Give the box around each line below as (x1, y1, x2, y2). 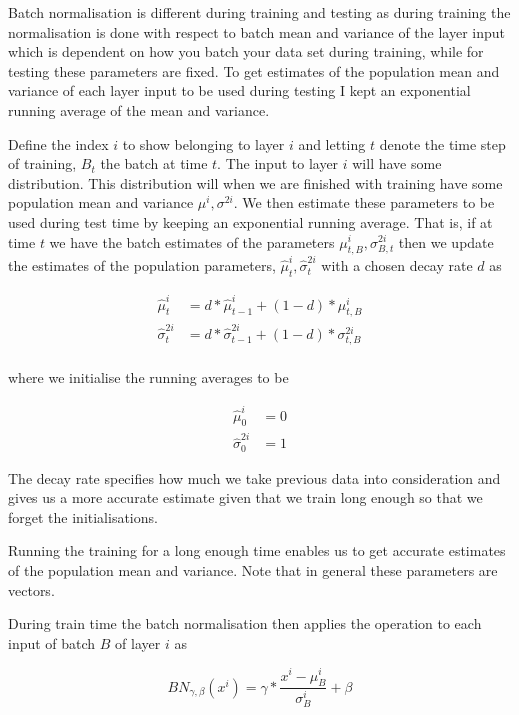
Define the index (8, 133, 109, 154)
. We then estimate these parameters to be (233, 192, 495, 213)
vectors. (8, 579, 55, 600)
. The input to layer (217, 153, 339, 174)
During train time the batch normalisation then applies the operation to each (8, 613, 482, 634)
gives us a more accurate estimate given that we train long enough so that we (8, 487, 483, 508)
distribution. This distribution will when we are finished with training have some (8, 172, 503, 193)
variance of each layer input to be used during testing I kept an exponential (8, 80, 471, 101)
